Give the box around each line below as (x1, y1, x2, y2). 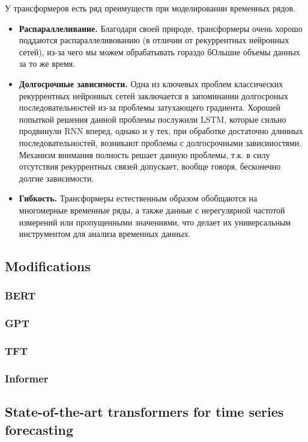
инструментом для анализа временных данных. (19, 227, 191, 240)
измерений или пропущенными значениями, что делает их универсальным (19, 215, 291, 228)
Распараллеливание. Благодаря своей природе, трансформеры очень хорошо (19, 22, 303, 34)
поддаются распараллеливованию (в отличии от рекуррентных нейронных (19, 34, 289, 46)
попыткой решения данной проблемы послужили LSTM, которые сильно (19, 112, 286, 125)
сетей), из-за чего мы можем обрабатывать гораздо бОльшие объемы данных (19, 45, 300, 58)
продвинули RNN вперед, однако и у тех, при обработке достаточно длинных (19, 124, 303, 137)
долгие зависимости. (19, 171, 94, 184)
